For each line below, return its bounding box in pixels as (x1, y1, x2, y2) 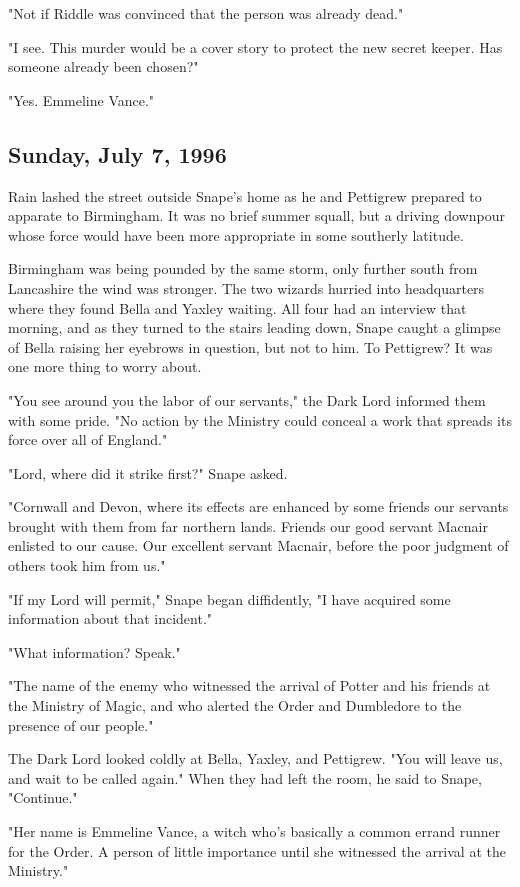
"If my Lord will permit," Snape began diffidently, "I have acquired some (8, 588, 451, 609)
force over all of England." (8, 429, 168, 450)
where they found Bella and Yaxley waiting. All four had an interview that (8, 297, 467, 318)
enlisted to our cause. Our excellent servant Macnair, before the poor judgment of (8, 535, 509, 556)
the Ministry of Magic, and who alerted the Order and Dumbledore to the (8, 695, 462, 716)
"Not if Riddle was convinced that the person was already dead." (8, 3, 404, 23)
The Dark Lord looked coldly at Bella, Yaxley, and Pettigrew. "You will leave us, (8, 748, 503, 769)
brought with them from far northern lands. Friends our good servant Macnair (8, 515, 488, 536)
